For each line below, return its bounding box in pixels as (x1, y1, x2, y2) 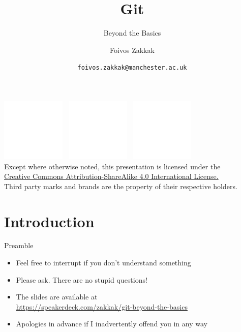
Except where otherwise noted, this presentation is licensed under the (4, 161, 221, 171)
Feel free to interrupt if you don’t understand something (16, 257, 191, 268)
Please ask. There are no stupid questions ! (16, 274, 147, 285)
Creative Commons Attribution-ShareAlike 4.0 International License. (4, 171, 219, 182)
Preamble (4, 240, 34, 251)
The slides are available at (16, 291, 98, 302)
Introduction (4, 210, 95, 231)
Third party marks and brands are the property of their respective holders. (4, 180, 237, 191)
